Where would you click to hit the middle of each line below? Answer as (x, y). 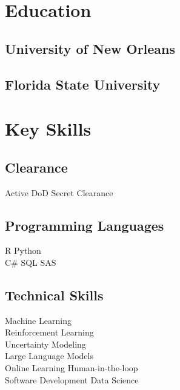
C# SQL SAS (31, 262)
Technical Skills (54, 295)
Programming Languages (85, 225)
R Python (23, 250)
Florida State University (83, 84)
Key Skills (48, 129)
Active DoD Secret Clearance (59, 192)
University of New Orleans (90, 48)
